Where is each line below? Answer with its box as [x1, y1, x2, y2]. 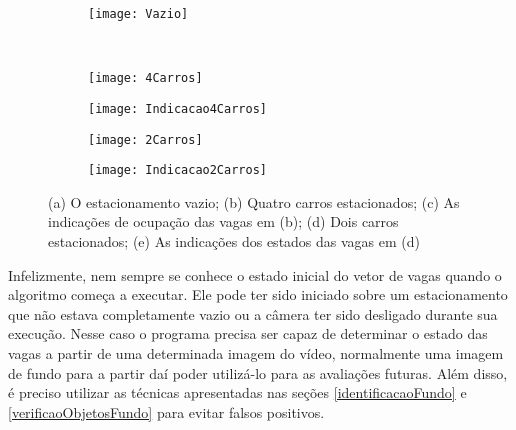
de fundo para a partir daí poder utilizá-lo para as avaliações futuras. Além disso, [8, 362, 508, 383]
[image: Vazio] [88, 7, 189, 21]
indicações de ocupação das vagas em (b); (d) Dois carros [48, 211, 399, 232]
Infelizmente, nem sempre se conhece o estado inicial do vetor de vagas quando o [8, 264, 502, 285]
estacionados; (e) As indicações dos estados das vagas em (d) [48, 231, 421, 252]
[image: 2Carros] [88, 132, 203, 147]
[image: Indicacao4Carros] [88, 101, 267, 116]
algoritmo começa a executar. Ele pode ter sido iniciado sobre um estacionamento [8, 284, 508, 305]
